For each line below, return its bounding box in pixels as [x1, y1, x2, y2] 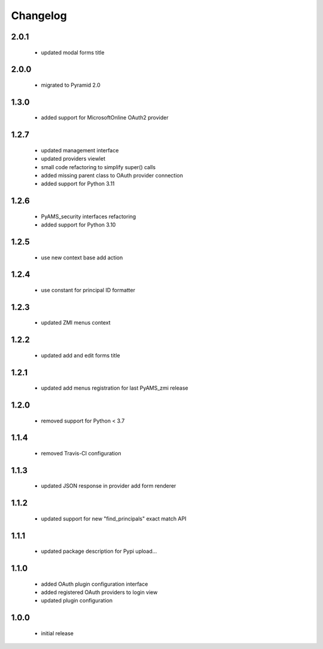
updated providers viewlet [41, 155, 106, 163]
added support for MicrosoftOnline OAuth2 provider [41, 114, 169, 121]
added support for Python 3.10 [41, 221, 116, 228]
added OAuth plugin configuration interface [41, 580, 148, 587]
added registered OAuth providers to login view [41, 589, 158, 596]
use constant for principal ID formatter [41, 286, 136, 293]
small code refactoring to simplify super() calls [41, 163, 156, 170]
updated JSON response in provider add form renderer [41, 482, 176, 489]
